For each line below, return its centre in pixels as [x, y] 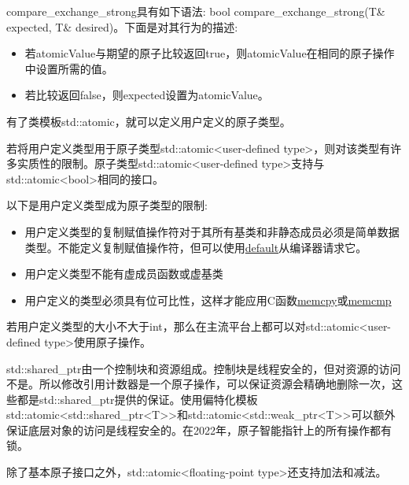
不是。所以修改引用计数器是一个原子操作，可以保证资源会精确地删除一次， [199, 384]
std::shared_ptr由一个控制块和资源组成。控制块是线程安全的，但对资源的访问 [204, 368]
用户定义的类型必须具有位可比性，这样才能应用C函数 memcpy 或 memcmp [208, 300]
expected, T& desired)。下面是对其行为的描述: [122, 26]
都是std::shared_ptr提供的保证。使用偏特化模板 [137, 399]
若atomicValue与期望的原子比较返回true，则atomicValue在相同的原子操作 [210, 53]
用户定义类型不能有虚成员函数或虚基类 [124, 274]
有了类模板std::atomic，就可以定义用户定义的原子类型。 [149, 121]
